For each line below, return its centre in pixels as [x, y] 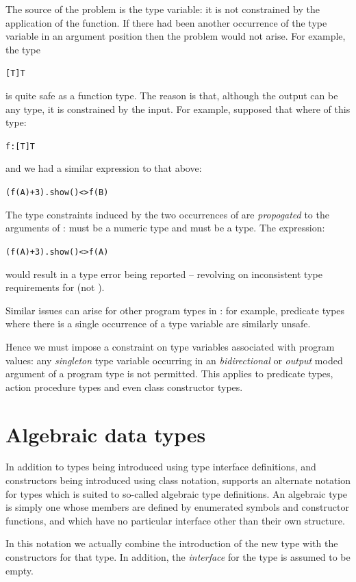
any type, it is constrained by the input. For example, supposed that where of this [178, 109]
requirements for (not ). [55, 287]
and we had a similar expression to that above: [104, 168]
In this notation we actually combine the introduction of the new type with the [172, 543]
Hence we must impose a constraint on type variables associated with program [170, 346]
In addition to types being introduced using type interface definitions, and [161, 467]
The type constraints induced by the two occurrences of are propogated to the [167, 214]
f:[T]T [20, 146]
